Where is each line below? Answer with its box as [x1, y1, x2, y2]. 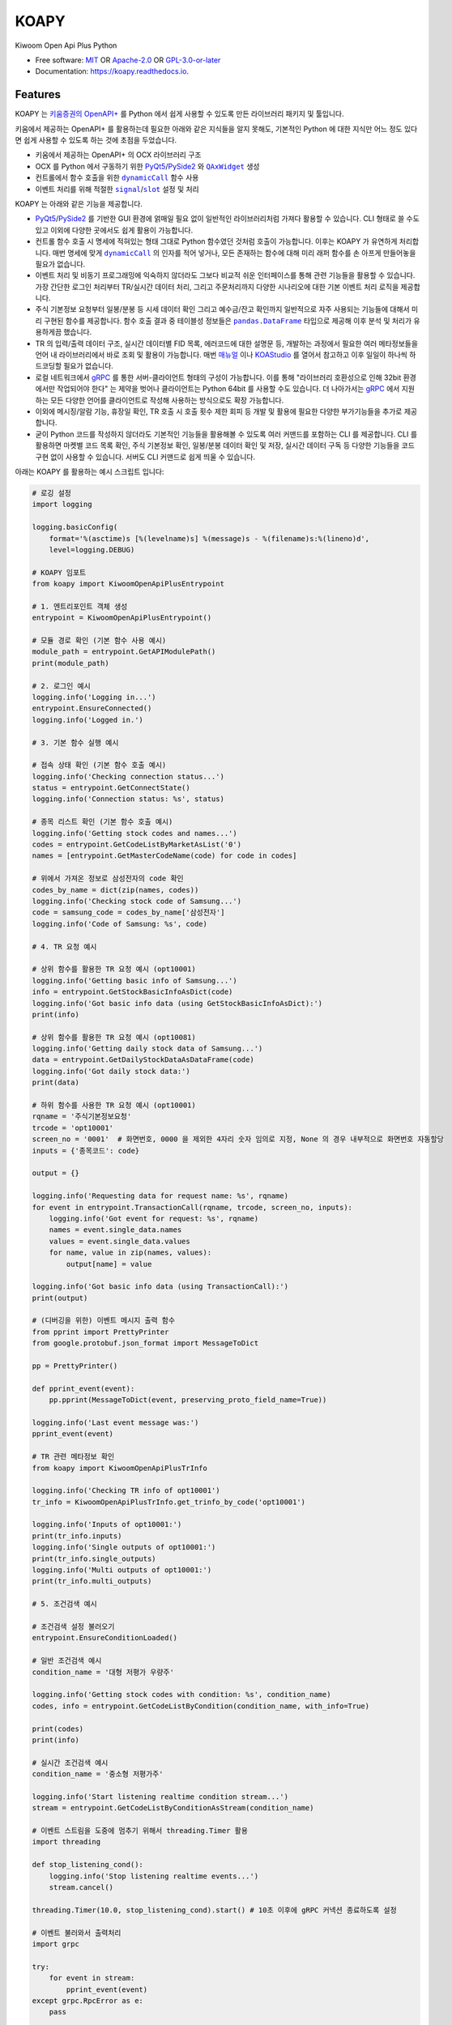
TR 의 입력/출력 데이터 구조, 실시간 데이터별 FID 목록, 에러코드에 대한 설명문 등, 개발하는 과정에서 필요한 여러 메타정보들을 [35, 339, 419, 348]
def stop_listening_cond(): [32, 1860, 143, 1869]
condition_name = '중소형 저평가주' [32, 1770, 164, 1779]
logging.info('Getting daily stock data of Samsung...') [32, 1044, 263, 1053]
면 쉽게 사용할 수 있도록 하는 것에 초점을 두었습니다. [15, 135, 177, 145]
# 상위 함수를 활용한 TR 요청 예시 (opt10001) [32, 965, 196, 974]
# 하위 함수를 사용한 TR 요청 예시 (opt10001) [32, 1101, 196, 1110]
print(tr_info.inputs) [32, 1531, 122, 1541]
